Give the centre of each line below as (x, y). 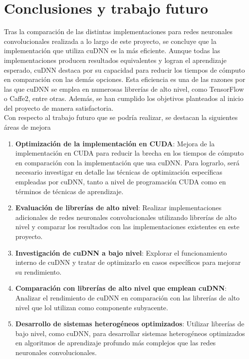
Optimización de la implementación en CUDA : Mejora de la (115, 143)
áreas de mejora (27, 127)
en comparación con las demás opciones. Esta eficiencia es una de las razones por (125, 79)
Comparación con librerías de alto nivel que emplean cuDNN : (121, 288)
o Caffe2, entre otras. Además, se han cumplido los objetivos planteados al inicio (124, 98)
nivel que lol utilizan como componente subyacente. (92, 307)
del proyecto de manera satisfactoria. (59, 108)
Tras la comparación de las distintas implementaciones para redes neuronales (118, 31)
